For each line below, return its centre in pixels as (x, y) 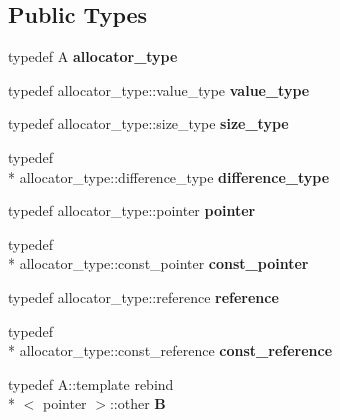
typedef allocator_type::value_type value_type (159, 89)
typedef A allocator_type (93, 56)
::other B (137, 403)
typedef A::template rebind (91, 383)
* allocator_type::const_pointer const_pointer (158, 263)
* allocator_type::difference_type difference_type (169, 176)
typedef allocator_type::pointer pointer (132, 210)
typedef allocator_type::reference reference (143, 296)
